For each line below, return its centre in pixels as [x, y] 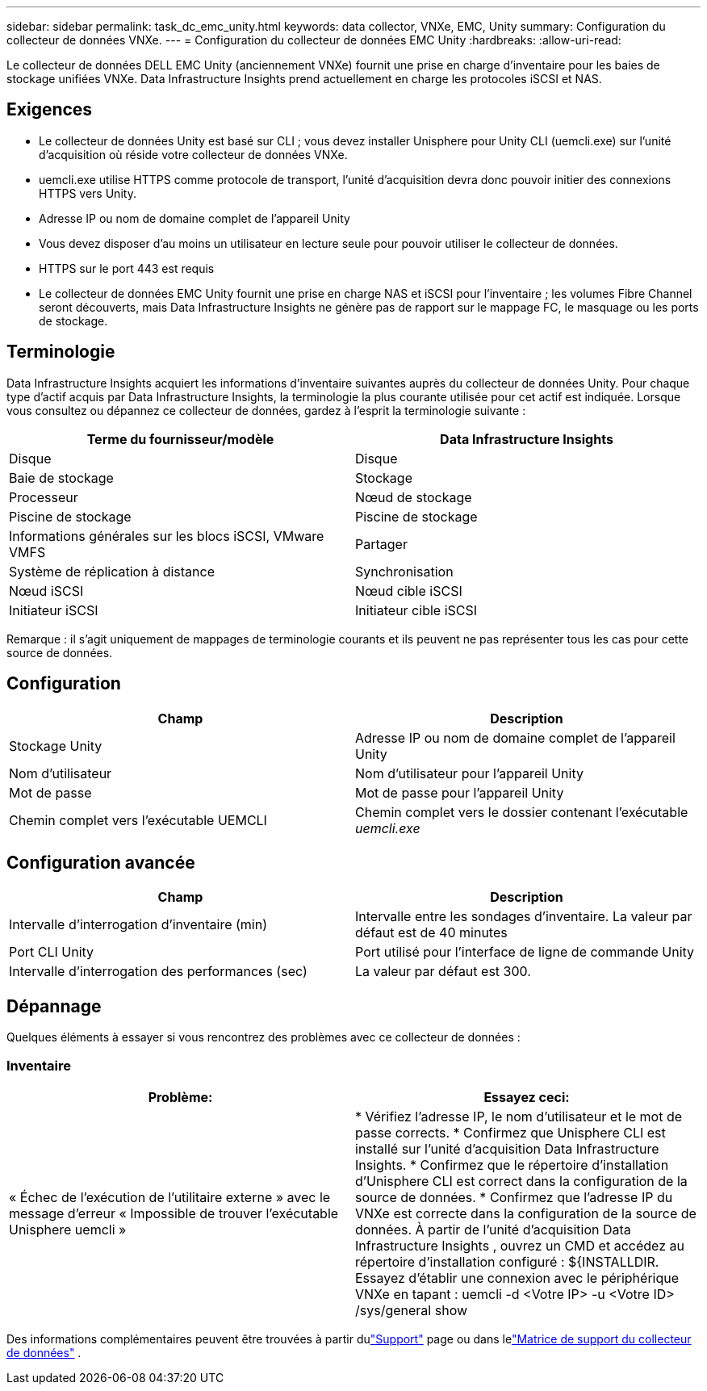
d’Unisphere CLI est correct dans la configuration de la [521, 1181]
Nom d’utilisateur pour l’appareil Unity [469, 773]
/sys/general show [412, 1310]
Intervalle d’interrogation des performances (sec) [158, 972]
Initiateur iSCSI [54, 610]
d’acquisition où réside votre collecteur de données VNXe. [193, 154]
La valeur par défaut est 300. [443, 972]
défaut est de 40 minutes [431, 933]
